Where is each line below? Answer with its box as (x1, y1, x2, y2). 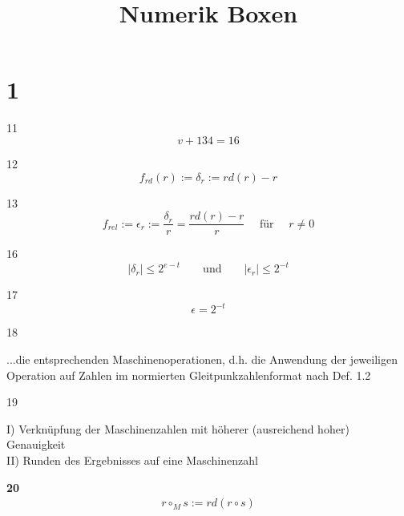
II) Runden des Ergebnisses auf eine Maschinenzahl (6, 451, 258, 468)
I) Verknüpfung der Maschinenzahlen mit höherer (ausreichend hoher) (6, 420, 349, 437)
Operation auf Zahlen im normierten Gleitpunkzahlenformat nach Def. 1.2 (6, 366, 371, 383)
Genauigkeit (6, 436, 66, 453)
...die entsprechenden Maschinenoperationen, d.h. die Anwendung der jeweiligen (6, 350, 398, 367)
